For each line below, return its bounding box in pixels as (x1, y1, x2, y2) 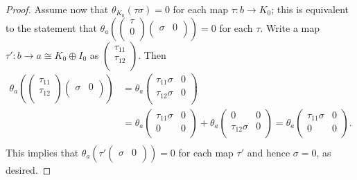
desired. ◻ (6, 163, 51, 177)
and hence (247, 145, 290, 160)
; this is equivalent (271, 2, 349, 16)
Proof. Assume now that (6, 2, 109, 16)
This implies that (6, 145, 79, 160)
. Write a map (260, 20, 320, 35)
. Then (138, 47, 166, 62)
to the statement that (6, 20, 97, 35)
